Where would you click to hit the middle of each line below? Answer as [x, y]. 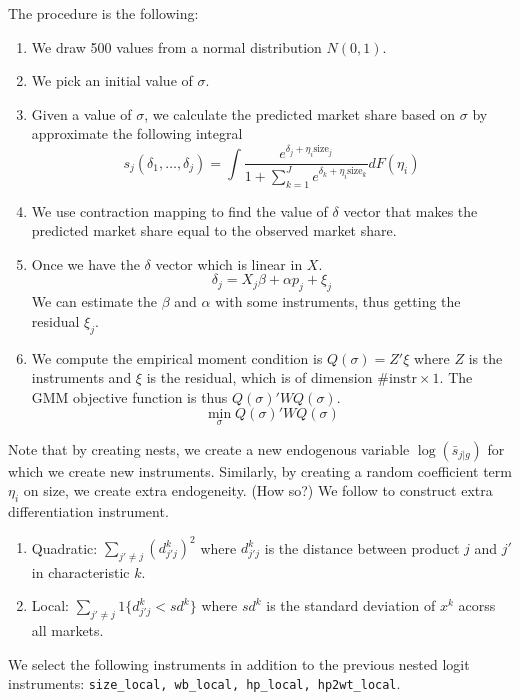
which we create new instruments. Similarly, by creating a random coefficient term [260, 470]
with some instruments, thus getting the [338, 301]
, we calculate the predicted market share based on [300, 113]
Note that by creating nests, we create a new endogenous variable [209, 448]
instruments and [81, 377]
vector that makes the [410, 210]
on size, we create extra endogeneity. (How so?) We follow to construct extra [258, 490]
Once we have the [85, 263]
